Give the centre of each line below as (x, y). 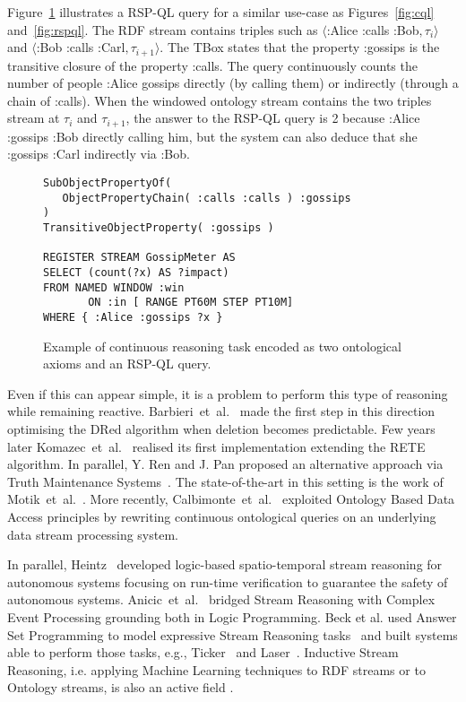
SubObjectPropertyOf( (108, 183)
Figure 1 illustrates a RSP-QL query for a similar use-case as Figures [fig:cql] (221, 12)
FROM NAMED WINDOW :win (114, 287)
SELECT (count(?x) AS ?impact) (136, 273)
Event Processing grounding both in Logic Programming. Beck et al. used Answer (232, 616)
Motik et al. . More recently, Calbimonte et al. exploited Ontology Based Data (231, 499)
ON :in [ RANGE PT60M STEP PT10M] (191, 303)
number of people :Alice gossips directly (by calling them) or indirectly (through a (233, 83)
